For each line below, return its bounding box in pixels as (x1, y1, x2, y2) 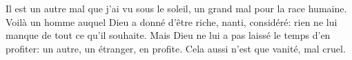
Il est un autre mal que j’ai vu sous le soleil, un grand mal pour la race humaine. (6, 1, 347, 15)
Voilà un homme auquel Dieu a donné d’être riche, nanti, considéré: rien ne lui (6, 14, 338, 29)
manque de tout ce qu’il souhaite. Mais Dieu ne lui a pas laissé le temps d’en (6, 28, 331, 42)
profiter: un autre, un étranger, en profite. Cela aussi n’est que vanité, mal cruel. (6, 41, 346, 55)
